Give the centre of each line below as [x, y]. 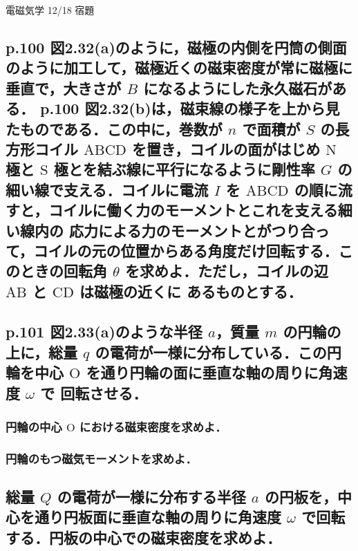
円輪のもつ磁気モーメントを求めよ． [101, 458]
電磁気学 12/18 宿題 [50, 10]
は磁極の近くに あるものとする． [191, 291]
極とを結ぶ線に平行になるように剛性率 [184, 169]
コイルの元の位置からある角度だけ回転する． [186, 250]
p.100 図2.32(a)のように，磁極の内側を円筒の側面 [176, 47]
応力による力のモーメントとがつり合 [192, 230]
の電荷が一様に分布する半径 [151, 497]
